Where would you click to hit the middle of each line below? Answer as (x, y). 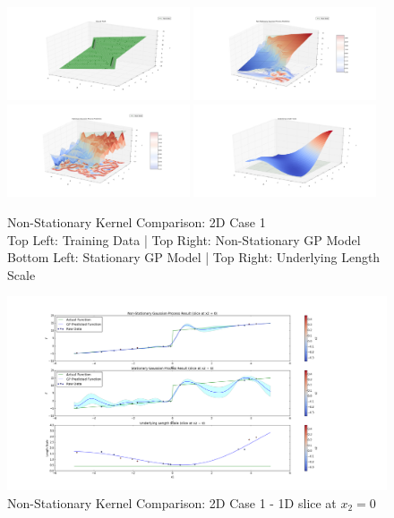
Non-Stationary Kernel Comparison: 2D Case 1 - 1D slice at (172, 502)
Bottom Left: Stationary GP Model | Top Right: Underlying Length (194, 257)
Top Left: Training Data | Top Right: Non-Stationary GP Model (184, 239)
